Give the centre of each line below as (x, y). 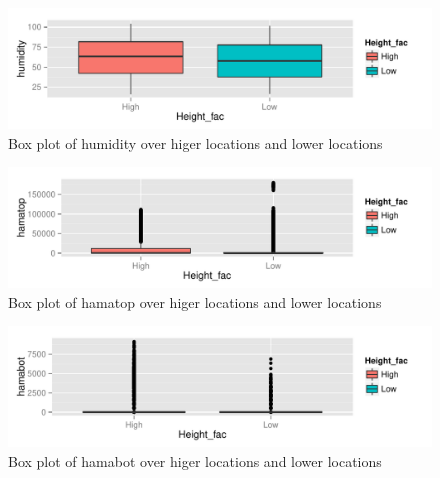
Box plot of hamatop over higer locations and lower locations (195, 301)
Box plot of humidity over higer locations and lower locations (195, 142)
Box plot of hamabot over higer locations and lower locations (195, 460)
